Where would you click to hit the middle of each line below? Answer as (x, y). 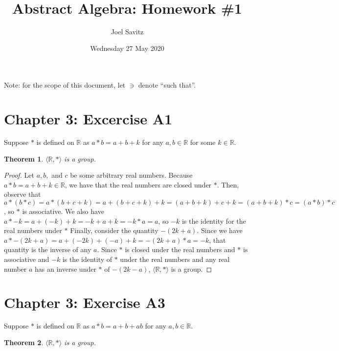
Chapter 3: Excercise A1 (88, 119)
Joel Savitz (127, 32)
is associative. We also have (63, 211)
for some (203, 142)
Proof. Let (19, 175)
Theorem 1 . (24, 158)
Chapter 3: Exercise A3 (85, 302)
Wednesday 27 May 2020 (127, 48)
